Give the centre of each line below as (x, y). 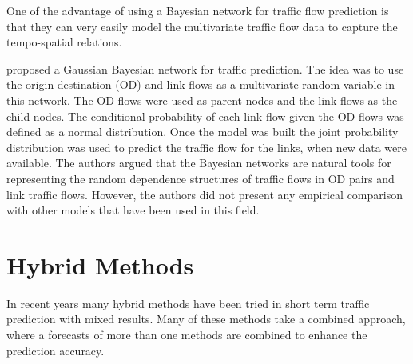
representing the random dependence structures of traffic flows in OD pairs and (201, 178)
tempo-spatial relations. (64, 42)
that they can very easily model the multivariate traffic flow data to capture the (202, 26)
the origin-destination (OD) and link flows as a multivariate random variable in (201, 84)
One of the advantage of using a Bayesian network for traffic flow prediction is (198, 10)
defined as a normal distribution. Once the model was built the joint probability (203, 132)
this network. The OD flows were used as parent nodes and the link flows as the (202, 100)
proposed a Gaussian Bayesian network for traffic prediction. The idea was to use (205, 68)
